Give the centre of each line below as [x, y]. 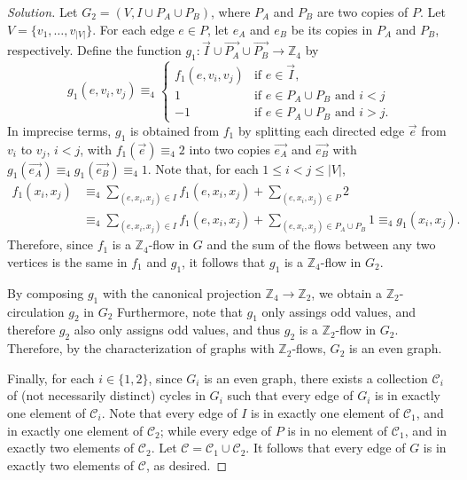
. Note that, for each [203, 168]
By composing [46, 292]
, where [231, 12]
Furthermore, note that [180, 311]
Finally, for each [51, 378]
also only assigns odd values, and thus [177, 330]
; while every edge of [215, 430]
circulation [36, 311]
